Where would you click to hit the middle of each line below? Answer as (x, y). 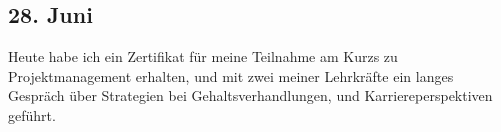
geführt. (32, 114)
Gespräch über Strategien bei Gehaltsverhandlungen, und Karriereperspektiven (250, 95)
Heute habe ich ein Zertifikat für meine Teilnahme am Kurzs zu (203, 56)
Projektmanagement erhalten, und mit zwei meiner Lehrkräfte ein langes (231, 75)
